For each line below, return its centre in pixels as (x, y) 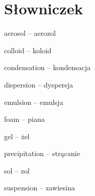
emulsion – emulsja (34, 102)
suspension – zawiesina (40, 188)
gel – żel (17, 136)
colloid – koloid (28, 50)
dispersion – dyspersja (39, 84)
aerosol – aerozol (30, 33)
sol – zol (17, 170)
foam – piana (25, 119)
